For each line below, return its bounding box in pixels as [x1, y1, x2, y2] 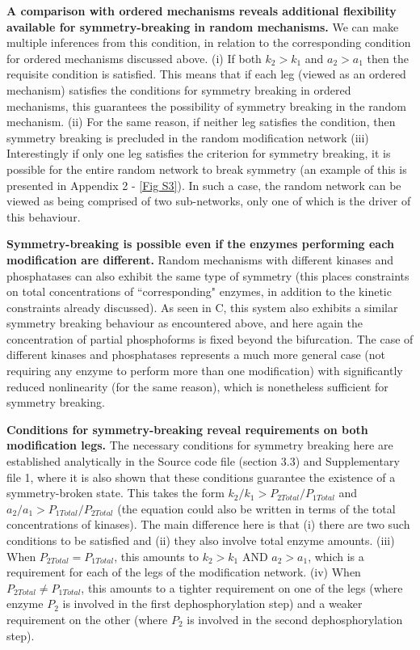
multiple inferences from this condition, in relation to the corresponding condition [6, 34, 411, 51]
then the [367, 49, 409, 66]
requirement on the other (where [6, 610, 168, 627]
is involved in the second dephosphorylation [187, 610, 403, 627]
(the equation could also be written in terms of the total [117, 500, 396, 517]
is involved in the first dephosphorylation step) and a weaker [62, 595, 363, 612]
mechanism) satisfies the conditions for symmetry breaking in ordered [6, 81, 351, 98]
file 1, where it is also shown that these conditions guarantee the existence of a [6, 468, 396, 485]
